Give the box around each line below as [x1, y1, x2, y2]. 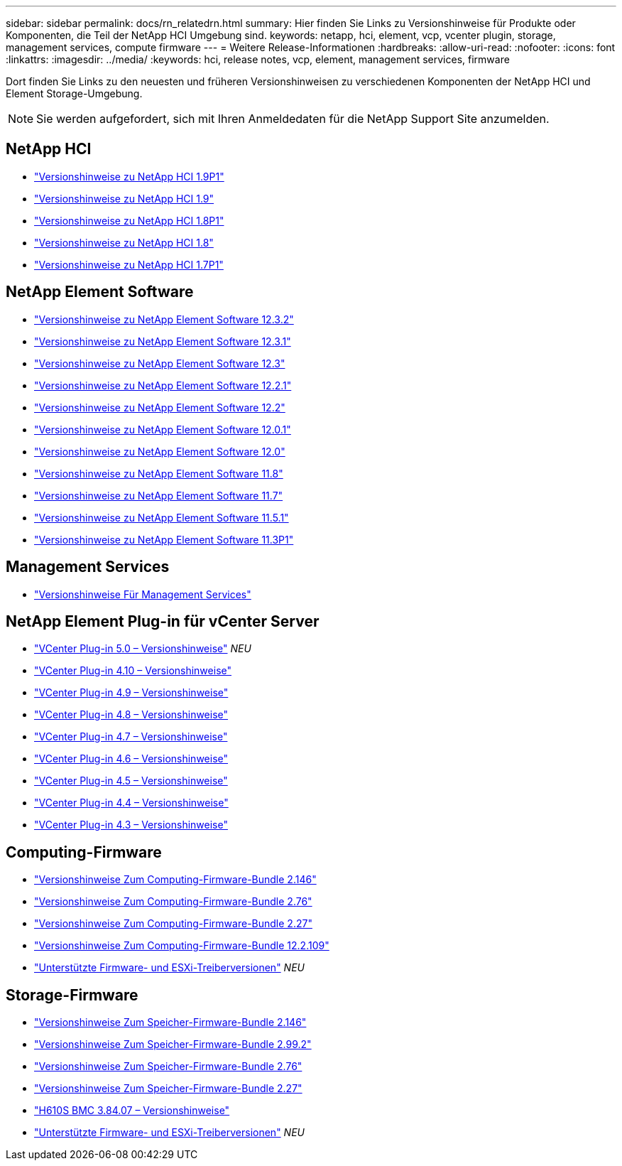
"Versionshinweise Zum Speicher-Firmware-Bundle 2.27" [34, 1082, 302, 1095]
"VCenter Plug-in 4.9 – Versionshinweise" [34, 686, 229, 699]
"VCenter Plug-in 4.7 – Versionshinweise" [34, 730, 228, 743]
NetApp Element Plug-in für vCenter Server [6, 612, 320, 630]
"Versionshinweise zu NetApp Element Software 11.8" [34, 467, 283, 480]
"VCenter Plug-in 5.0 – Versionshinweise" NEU [34, 642, 251, 655]
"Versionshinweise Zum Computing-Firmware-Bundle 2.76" [34, 895, 312, 908]
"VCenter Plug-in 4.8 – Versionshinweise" [34, 708, 229, 721]
